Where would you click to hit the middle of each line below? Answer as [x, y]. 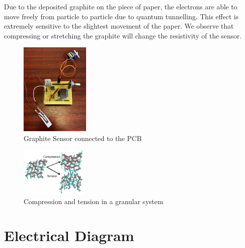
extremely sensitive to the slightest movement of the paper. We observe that [119, 26]
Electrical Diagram [69, 235]
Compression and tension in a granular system [93, 201]
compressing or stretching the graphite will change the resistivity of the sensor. [123, 35]
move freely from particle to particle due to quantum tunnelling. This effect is [121, 16]
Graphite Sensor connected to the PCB [83, 138]
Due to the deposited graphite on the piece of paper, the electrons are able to [121, 6]
